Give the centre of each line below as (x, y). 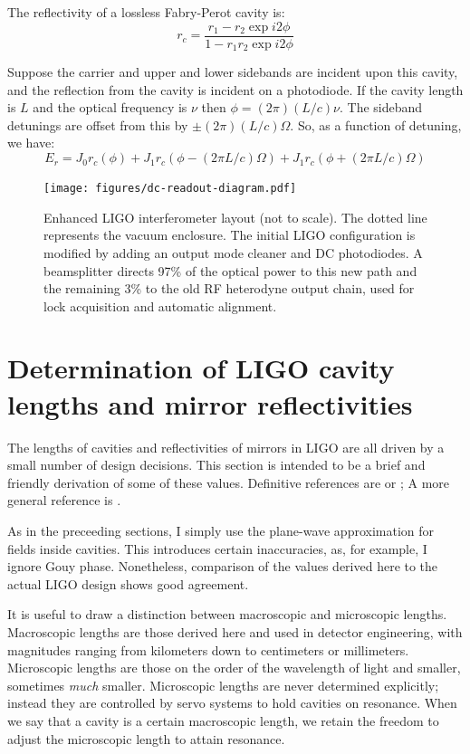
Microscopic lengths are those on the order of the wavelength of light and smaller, (234, 668)
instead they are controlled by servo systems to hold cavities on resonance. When (232, 703)
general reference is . (64, 500)
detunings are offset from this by (98, 124)
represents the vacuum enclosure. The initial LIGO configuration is (230, 235)
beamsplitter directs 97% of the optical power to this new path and (230, 270)
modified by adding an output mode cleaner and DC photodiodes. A (233, 252)
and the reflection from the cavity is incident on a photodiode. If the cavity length (235, 89)
